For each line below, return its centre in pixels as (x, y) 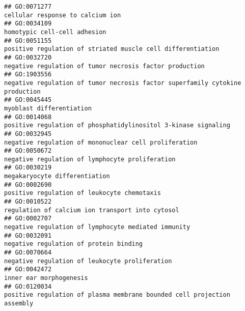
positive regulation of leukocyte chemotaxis (83, 193)
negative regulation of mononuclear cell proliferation (101, 142)
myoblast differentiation (48, 108)
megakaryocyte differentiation (57, 176)
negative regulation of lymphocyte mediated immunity (97, 227)
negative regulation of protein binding (74, 244)
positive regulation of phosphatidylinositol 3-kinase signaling (117, 125)
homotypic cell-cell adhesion (55, 32)
